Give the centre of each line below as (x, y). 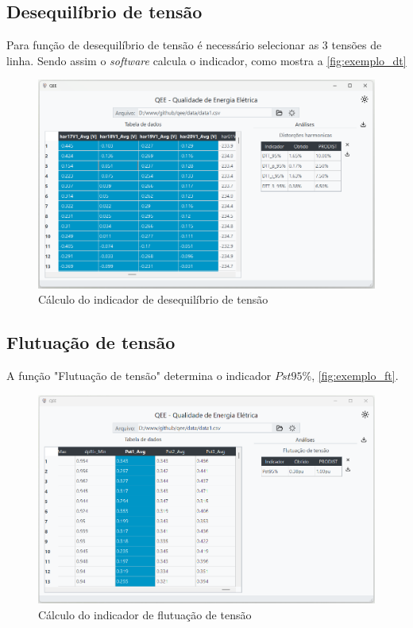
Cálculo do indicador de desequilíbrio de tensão (153, 299)
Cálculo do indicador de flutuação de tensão (145, 614)
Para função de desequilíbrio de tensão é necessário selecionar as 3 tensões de (194, 45)
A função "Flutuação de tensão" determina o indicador (139, 376)
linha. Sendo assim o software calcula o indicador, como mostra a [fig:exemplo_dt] (206, 60)
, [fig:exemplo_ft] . (355, 376)
